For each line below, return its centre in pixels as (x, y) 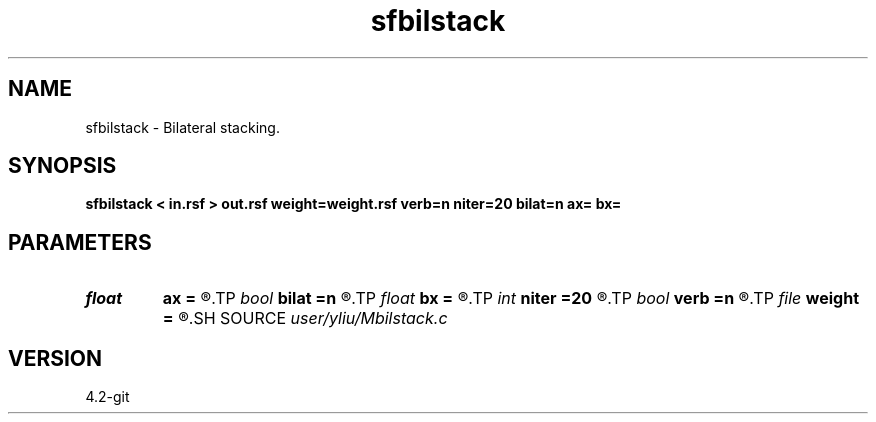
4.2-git (107, 397)
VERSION (55, 358)
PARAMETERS (80, 242)
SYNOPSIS (62, 166)
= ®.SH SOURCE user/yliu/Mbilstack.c (305, 318)
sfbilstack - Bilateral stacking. (182, 127)
